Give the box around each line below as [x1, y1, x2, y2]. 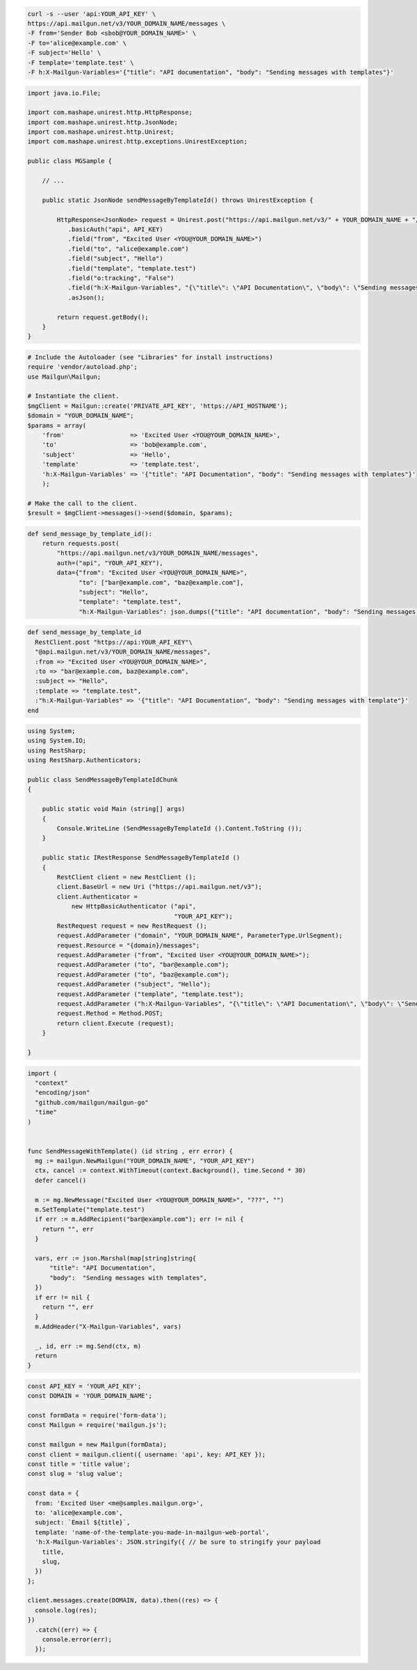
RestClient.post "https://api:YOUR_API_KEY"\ [35, 638, 193, 646]
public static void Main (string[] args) [42, 805, 186, 813]
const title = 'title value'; [27, 1460, 131, 1468]
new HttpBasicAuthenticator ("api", [71, 902, 197, 911]
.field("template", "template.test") [67, 265, 197, 272]
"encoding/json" [35, 1089, 90, 1096]
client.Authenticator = [56, 892, 138, 901]
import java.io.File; [27, 89, 101, 97]
